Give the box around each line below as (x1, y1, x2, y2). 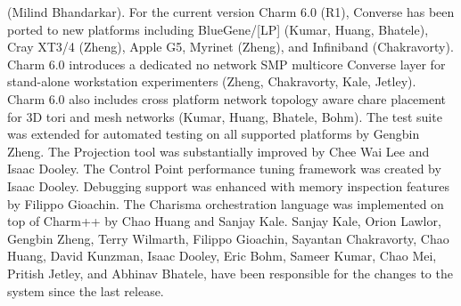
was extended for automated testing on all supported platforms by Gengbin (7, 125, 420, 143)
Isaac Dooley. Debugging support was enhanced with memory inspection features (7, 176, 449, 195)
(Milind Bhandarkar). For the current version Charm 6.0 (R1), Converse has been (7, 3, 455, 20)
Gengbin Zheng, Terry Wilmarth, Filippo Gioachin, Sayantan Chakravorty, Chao (7, 229, 449, 247)
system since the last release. (7, 281, 164, 300)
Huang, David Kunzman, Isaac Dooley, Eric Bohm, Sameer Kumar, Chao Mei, (7, 246, 437, 265)
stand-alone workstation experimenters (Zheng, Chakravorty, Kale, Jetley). (7, 72, 416, 91)
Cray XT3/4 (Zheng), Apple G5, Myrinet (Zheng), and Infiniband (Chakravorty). (7, 37, 454, 56)
